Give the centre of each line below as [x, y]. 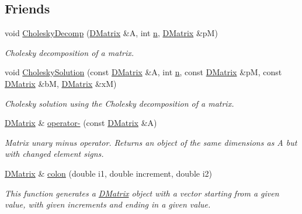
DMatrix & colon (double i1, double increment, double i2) [109, 173]
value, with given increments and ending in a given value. [108, 204]
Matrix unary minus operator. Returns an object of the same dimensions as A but [151, 142]
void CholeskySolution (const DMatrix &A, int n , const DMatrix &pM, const [143, 72]
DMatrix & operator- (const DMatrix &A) [81, 123]
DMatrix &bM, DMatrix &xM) [61, 83]
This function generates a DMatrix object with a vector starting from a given [142, 193]
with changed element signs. [54, 154]
